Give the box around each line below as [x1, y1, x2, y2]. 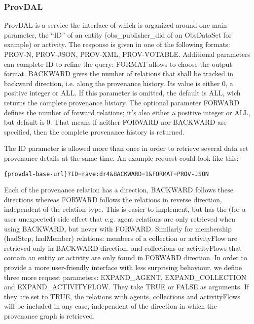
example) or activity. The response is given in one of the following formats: [4, 39, 230, 49]
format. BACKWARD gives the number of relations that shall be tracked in [4, 68, 233, 79]
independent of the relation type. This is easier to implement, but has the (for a [4, 204, 246, 214]
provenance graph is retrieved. [4, 310, 95, 321]
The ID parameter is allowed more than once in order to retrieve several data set [4, 143, 249, 153]
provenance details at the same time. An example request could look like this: [4, 152, 239, 163]
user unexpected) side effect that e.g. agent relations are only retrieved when [4, 213, 235, 224]
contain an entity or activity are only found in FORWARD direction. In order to [4, 252, 247, 263]
